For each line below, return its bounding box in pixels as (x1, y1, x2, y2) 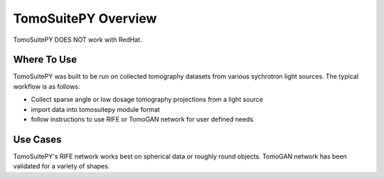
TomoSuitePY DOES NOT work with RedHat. (13, 35, 142, 44)
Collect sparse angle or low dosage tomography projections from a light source (31, 96, 263, 104)
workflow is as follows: (13, 82, 80, 91)
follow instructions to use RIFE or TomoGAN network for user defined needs (31, 115, 254, 124)
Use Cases (13, 133, 62, 145)
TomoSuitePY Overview (13, 11, 157, 26)
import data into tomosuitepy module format (31, 105, 160, 113)
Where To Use (13, 54, 78, 66)
